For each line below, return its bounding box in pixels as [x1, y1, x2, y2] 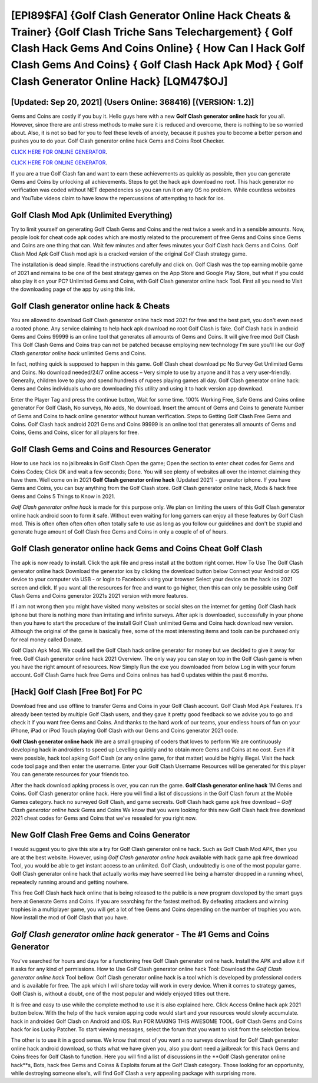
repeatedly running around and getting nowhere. [11, 878, 129, 886]
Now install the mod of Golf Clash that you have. [11, 914, 128, 921]
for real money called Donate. [11, 636, 83, 643]
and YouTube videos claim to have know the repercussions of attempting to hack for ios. [11, 194, 226, 201]
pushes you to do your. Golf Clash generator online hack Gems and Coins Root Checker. [11, 137, 225, 144]
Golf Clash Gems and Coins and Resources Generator [11, 445, 211, 455]
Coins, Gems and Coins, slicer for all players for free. [11, 429, 140, 436]
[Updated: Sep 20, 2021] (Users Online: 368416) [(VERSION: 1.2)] [11, 97, 254, 107]
